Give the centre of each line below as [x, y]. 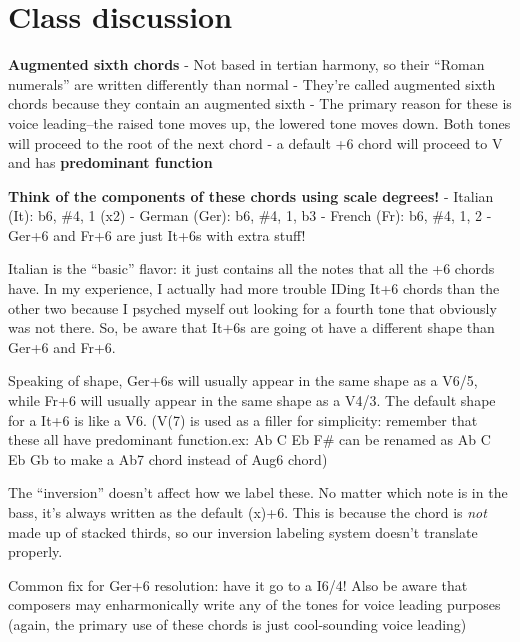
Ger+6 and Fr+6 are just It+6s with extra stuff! [157, 234]
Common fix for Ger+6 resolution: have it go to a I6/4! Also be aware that [238, 584]
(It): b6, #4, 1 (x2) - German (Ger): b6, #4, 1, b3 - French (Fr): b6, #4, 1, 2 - [250, 215]
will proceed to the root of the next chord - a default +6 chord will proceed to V [255, 142]
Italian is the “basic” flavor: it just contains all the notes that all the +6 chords [251, 268]
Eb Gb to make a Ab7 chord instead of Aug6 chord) [168, 458]
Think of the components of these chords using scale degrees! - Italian [251, 195]
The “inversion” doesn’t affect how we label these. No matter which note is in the [258, 492]
